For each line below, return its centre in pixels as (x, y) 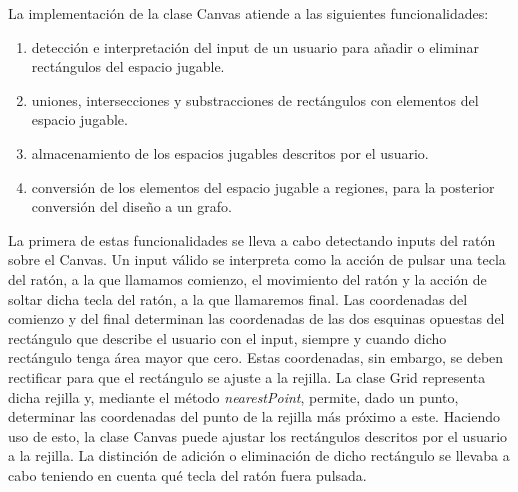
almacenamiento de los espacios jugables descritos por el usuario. (230, 152)
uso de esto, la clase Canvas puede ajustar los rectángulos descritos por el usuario (258, 435)
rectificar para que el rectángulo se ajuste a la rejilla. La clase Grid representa (247, 376)
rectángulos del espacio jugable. (128, 66)
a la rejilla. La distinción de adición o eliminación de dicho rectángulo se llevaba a (259, 455)
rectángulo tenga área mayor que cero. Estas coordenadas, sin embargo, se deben (256, 357)
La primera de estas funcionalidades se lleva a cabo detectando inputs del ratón (252, 239)
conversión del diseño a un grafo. (131, 206)
